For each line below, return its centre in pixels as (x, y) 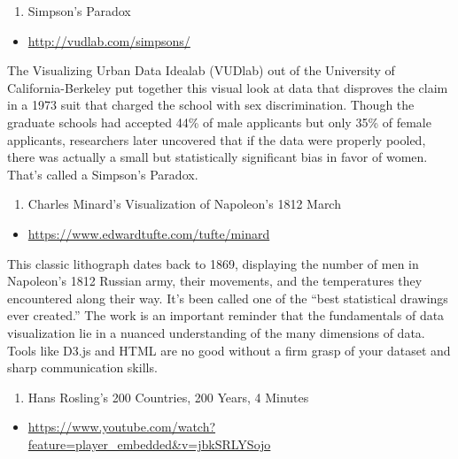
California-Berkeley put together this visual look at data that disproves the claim (228, 87)
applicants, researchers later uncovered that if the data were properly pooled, (217, 139)
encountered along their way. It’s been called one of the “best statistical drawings (228, 298)
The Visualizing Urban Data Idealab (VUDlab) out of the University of (201, 70)
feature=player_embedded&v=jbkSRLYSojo (149, 444)
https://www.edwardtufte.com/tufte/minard (149, 233)
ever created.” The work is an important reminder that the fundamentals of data (226, 315)
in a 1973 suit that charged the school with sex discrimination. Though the (211, 105)
